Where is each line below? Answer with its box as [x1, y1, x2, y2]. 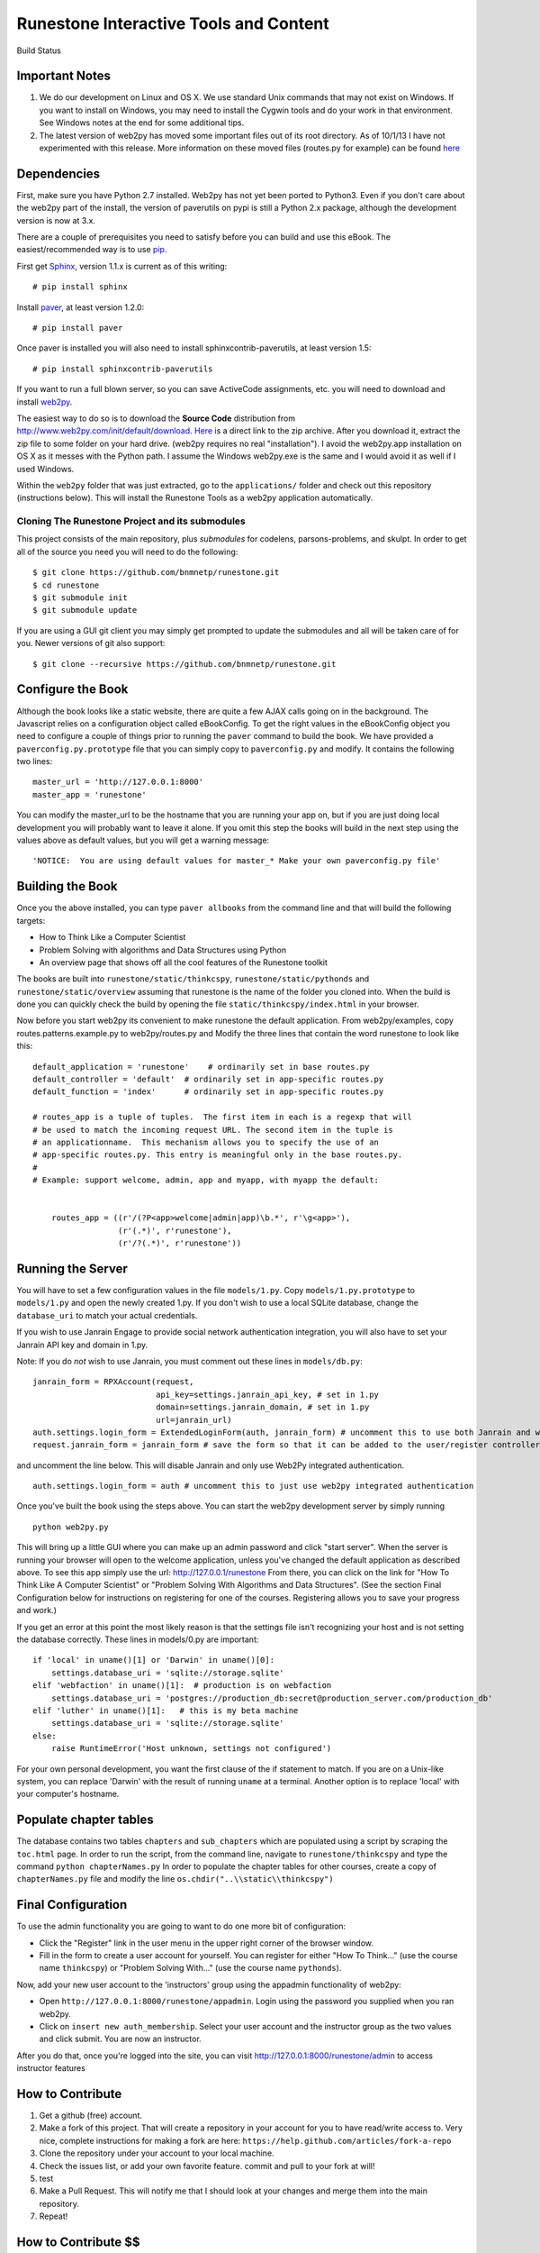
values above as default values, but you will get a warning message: [16, 835, 270, 846]
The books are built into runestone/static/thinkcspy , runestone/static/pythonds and [16, 973, 370, 984]
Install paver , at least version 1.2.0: [16, 302, 145, 313]
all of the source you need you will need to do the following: [16, 546, 238, 557]
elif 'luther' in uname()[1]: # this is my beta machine [32, 1705, 299, 1716]
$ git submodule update [32, 605, 138, 616]
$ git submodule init [32, 593, 128, 603]
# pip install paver [32, 323, 123, 333]
